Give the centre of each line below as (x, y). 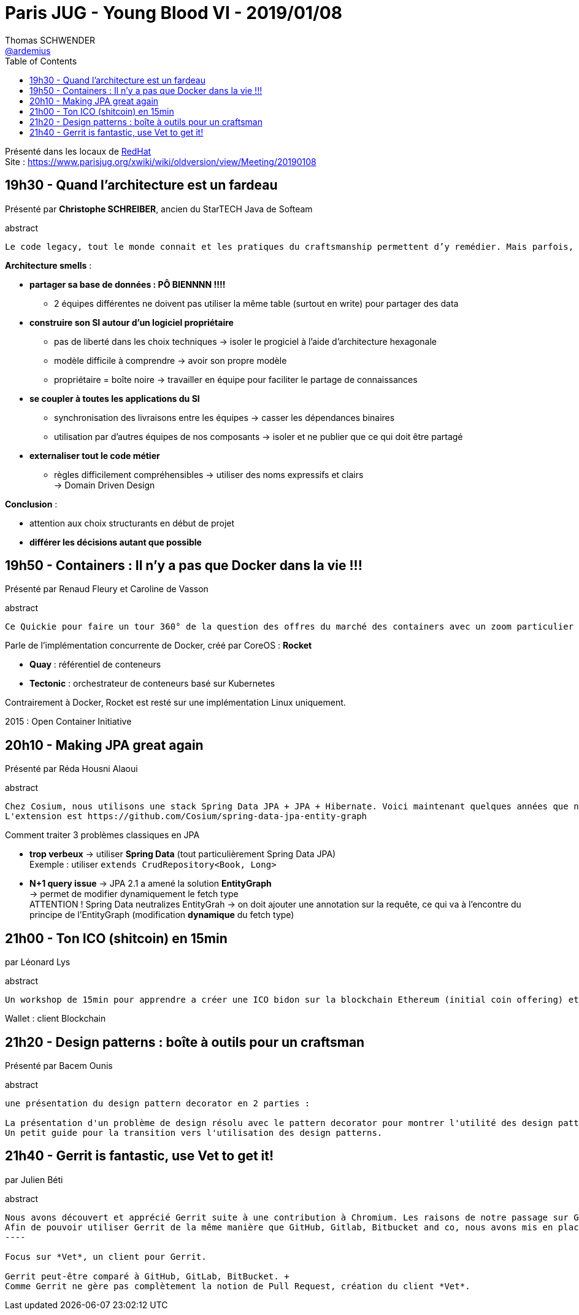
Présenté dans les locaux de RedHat (78, 151)
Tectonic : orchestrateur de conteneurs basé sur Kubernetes (152, 684)
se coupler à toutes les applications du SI (115, 398)
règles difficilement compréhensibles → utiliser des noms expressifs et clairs (209, 474)
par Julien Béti (34, 1179)
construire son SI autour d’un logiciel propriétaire (132, 322)
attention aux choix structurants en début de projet (132, 523)
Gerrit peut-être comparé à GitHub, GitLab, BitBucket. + (147, 1276)
